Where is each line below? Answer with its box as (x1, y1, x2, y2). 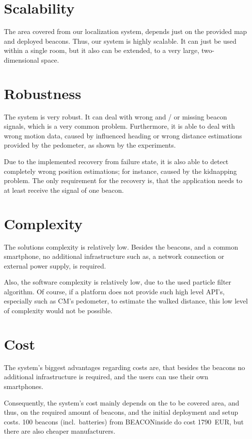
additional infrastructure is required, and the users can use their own (4, 371, 208, 382)
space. (41, 54, 59, 65)
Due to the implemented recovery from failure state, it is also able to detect (4, 156, 229, 166)
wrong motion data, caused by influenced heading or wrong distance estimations (4, 130, 242, 140)
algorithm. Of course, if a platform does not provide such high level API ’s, (4, 286, 225, 296)
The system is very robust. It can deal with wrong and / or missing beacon (4, 111, 227, 121)
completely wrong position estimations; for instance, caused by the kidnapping (4, 166, 237, 176)
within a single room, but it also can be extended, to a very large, (4, 45, 200, 55)
